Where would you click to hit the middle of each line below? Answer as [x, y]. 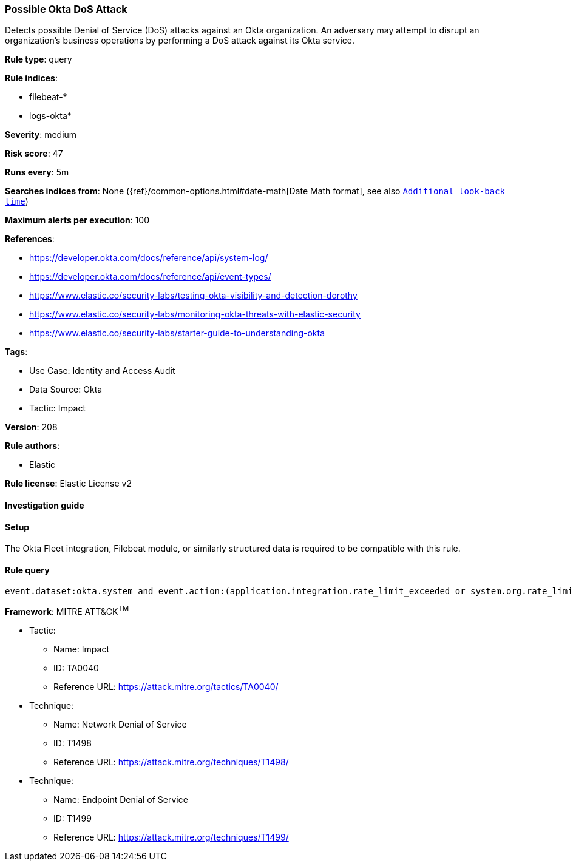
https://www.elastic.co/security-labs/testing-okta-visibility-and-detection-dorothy [193, 296]
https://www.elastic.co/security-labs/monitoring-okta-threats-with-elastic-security [195, 314]
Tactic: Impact [57, 408]
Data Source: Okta [66, 390]
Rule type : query [39, 59]
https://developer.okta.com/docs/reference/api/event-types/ [150, 277]
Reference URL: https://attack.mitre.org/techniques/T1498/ [171, 762]
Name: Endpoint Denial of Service [121, 800]
